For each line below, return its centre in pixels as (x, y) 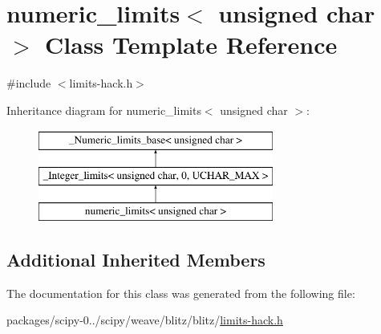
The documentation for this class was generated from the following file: (181, 293)
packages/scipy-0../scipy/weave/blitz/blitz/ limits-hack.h (145, 320)
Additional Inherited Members (136, 259)
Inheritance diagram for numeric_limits (104, 110)
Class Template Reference (191, 45)
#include (29, 83)
